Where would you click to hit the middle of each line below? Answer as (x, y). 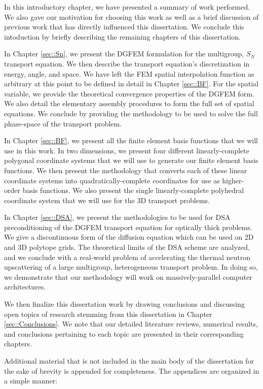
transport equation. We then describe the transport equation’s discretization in (127, 63)
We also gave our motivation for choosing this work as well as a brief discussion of (131, 17)
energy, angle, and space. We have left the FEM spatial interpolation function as (129, 73)
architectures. (25, 287)
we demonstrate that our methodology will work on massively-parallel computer (128, 277)
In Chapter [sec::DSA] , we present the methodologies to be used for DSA (117, 217)
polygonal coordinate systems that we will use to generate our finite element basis (131, 160)
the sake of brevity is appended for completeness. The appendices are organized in (132, 370)
